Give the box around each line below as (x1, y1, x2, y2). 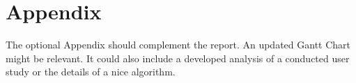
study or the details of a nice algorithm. (6, 64, 176, 79)
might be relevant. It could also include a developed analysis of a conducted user (6, 50, 350, 65)
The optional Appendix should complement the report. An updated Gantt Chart (6, 37, 351, 52)
